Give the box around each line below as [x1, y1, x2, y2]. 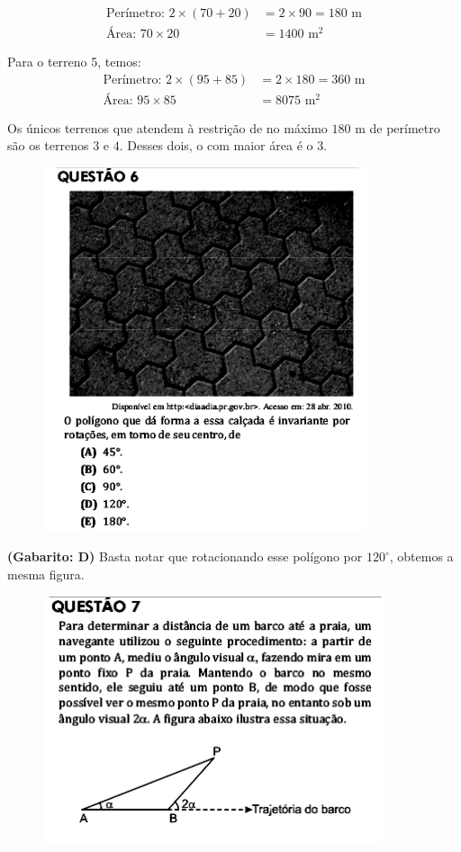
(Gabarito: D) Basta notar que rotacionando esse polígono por [7, 547, 363, 566]
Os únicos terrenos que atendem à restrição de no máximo [7, 118, 328, 137]
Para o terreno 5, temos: [7, 52, 141, 71]
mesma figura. [7, 565, 85, 584]
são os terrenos [7, 136, 89, 155]
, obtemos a [389, 547, 454, 566]
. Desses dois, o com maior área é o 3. [119, 136, 328, 155]
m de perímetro [355, 118, 440, 137]
